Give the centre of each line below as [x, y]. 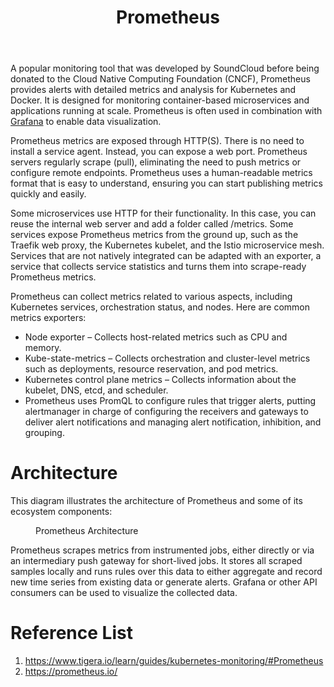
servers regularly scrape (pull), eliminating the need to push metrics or [156, 162]
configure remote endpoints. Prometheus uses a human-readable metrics [161, 173]
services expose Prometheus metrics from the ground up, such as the [154, 235]
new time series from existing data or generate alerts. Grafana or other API [164, 582]
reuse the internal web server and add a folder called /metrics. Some [152, 224]
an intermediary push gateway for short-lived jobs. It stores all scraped [156, 561]
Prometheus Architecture [87, 531]
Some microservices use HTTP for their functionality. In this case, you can [163, 213]
